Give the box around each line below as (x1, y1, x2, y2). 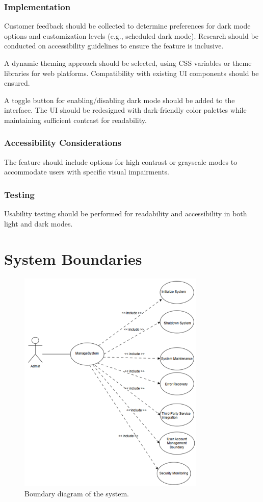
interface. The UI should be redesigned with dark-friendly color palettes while (4, 105, 247, 115)
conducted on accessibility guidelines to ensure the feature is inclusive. (4, 40, 224, 51)
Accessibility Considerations (4, 136, 122, 149)
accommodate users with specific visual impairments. (4, 166, 169, 177)
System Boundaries (4, 248, 142, 269)
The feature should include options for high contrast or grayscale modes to (4, 156, 238, 167)
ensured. (4, 78, 30, 88)
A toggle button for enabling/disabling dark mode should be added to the (4, 94, 235, 105)
